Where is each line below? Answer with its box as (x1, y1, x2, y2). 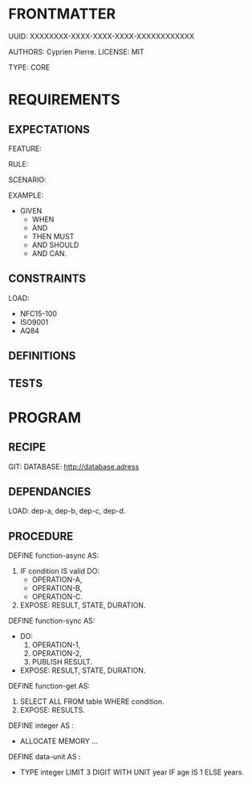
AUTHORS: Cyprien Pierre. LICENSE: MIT (8, 47, 144, 56)
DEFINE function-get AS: (8, 681, 91, 691)
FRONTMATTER (8, 5, 116, 23)
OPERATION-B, (31, 584, 83, 593)
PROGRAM (8, 409, 82, 426)
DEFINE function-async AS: (8, 551, 100, 560)
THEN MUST (31, 231, 75, 241)
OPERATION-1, (31, 640, 81, 650)
